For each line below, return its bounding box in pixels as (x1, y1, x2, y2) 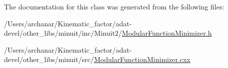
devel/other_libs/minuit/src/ (4, 54, 94, 65)
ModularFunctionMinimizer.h (121, 28, 212, 38)
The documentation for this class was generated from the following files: (4, 1, 224, 11)
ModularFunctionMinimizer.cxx (93, 54, 190, 65)
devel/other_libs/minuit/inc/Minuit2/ (4, 28, 122, 38)
